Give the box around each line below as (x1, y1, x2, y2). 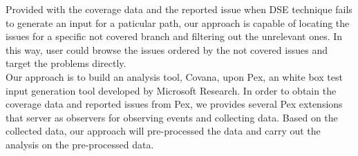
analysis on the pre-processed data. (6, 137, 154, 151)
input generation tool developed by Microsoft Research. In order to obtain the (6, 83, 337, 97)
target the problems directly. (6, 56, 126, 70)
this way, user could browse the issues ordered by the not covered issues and (6, 42, 328, 57)
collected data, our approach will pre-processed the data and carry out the (6, 124, 321, 138)
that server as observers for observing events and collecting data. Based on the (6, 110, 338, 124)
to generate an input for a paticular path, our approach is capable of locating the (6, 15, 350, 30)
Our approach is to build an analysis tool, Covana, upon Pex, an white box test (6, 69, 343, 84)
